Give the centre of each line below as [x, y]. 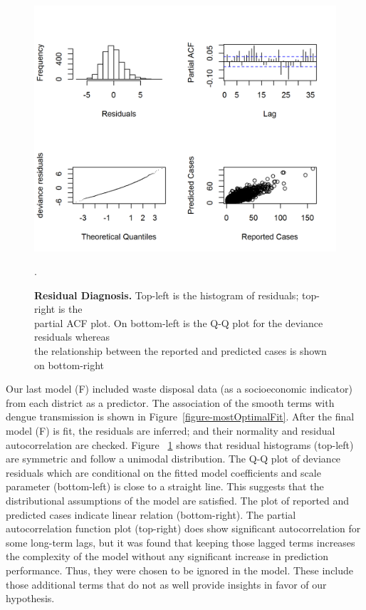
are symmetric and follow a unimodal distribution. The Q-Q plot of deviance [173, 459]
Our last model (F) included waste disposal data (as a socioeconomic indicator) [179, 389]
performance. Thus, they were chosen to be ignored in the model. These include [180, 570]
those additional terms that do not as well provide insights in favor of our [166, 584]
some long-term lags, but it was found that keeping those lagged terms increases [181, 542]
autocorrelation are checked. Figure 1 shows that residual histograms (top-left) [180, 444]
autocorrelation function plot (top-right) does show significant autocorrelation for [183, 528]
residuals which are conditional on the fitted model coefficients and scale [163, 472]
